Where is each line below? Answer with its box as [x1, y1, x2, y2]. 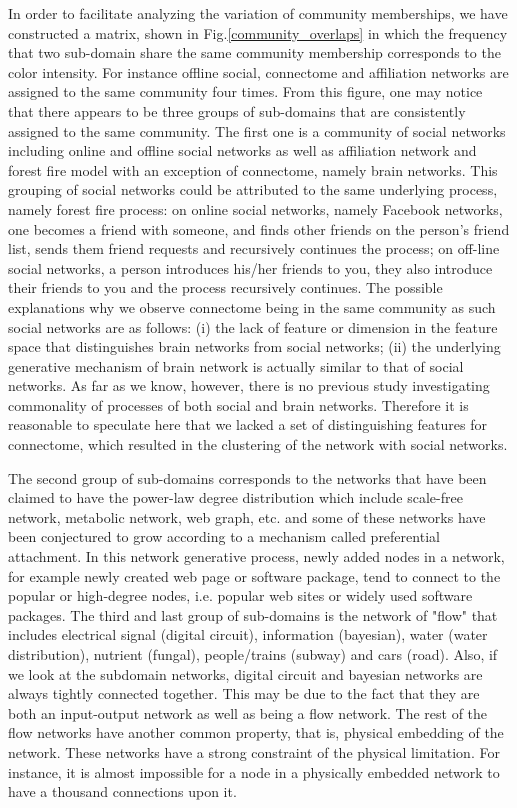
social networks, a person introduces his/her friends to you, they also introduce [8, 257, 493, 278]
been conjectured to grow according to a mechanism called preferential [8, 526, 440, 547]
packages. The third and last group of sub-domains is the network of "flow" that [8, 604, 498, 625]
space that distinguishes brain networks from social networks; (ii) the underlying [8, 336, 501, 357]
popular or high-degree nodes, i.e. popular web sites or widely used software [8, 585, 473, 606]
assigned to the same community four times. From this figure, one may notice [8, 81, 483, 102]
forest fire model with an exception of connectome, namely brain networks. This [8, 159, 498, 180]
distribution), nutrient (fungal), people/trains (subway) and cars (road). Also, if [8, 644, 498, 664]
